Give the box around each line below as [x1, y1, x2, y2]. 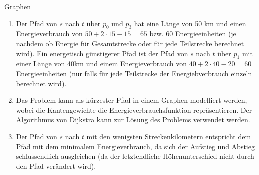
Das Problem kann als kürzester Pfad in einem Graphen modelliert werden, [16, 95, 247, 105]
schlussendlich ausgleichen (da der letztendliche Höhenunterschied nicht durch [16, 151, 254, 161]
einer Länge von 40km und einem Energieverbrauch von [16, 58, 187, 69]
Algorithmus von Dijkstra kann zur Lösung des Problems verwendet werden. [16, 114, 250, 125]
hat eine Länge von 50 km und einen [134, 18, 246, 28]
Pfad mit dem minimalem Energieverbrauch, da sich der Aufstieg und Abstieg [16, 141, 255, 151]
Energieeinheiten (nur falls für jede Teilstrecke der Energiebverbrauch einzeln [16, 68, 252, 78]
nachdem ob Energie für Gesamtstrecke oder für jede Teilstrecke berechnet [16, 38, 244, 48]
